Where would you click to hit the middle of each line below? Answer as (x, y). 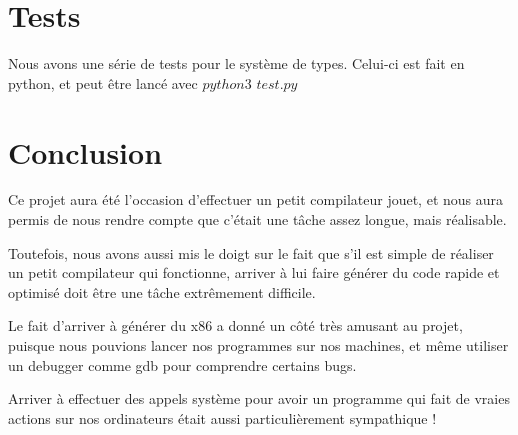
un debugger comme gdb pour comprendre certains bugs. (182, 364)
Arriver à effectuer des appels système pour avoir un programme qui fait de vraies (259, 398)
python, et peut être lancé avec (103, 82)
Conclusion (85, 151)
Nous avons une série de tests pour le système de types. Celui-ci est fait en (236, 63)
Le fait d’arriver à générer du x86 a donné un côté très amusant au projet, (235, 325)
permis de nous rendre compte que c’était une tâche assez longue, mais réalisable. (257, 219)
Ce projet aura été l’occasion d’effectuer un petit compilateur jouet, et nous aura (256, 199)
